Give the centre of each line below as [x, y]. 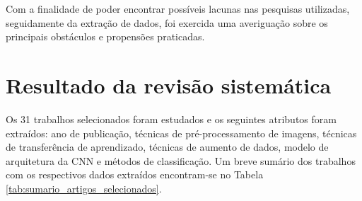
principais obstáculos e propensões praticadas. [105, 36]
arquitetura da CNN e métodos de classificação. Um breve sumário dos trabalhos [181, 160]
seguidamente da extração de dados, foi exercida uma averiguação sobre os [167, 22]
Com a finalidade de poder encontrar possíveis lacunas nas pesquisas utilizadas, [178, 8]
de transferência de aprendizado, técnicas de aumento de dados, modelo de [167, 147]
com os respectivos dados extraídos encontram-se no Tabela [135, 174]
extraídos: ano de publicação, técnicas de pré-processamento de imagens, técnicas [181, 133]
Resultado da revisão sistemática [169, 85]
